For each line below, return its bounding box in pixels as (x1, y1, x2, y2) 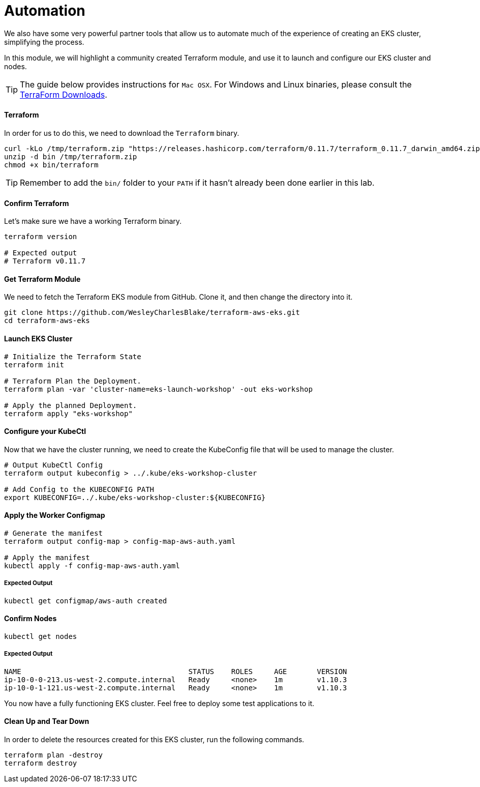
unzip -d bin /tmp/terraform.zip (4, 152, 137, 161)
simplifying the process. (4, 37, 84, 46)
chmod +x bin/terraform (4, 160, 99, 169)
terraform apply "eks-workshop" (4, 409, 133, 418)
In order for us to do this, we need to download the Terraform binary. (4, 128, 239, 137)
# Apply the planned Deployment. (4, 401, 137, 410)
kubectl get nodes (4, 632, 77, 641)
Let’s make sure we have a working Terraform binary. (4, 217, 182, 226)
